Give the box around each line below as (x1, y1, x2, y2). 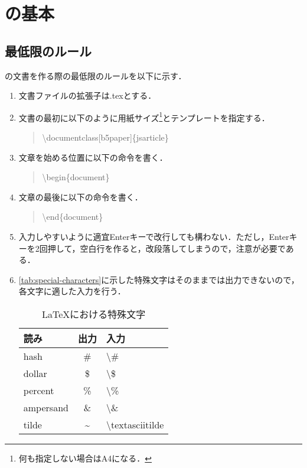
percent (23, 383, 54, 397)
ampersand (23, 400, 68, 414)
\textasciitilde (106, 417, 164, 431)
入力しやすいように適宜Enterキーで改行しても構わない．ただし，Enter (18, 230, 289, 242)
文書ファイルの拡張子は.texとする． (18, 89, 156, 102)
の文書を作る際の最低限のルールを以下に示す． (5, 69, 187, 82)
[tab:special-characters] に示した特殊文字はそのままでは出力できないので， (18, 273, 299, 285)
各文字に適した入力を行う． (18, 285, 126, 297)
